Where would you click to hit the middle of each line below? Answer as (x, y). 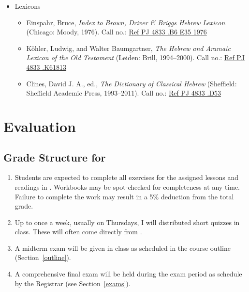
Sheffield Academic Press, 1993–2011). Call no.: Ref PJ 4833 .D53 (124, 93)
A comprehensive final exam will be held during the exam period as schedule (128, 274)
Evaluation (40, 126)
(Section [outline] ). (43, 257)
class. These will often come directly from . (78, 232)
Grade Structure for (55, 157)
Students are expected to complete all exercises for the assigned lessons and (127, 177)
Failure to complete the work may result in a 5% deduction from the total (124, 196)
